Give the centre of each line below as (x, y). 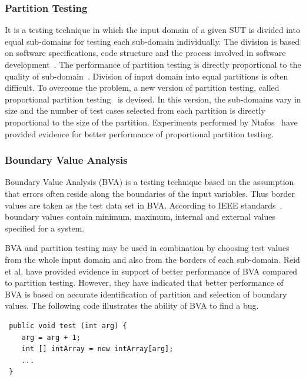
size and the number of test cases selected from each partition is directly (135, 110)
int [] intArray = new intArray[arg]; (97, 349)
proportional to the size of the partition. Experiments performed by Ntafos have (151, 122)
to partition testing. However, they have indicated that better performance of (144, 282)
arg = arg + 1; (51, 337)
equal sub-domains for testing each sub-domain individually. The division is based (152, 41)
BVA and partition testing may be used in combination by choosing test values (147, 248)
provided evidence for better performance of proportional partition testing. (139, 133)
